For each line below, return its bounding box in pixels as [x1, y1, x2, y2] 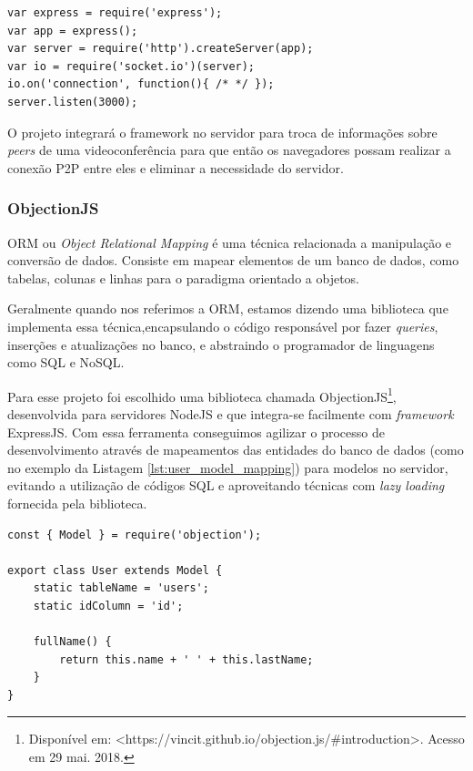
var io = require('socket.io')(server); [7, 59, 256, 73]
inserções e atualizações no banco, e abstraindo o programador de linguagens [7, 334, 435, 354]
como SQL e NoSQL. [7, 353, 125, 372]
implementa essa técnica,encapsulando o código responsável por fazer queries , [7, 316, 438, 335]
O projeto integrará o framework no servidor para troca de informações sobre [7, 122, 438, 141]
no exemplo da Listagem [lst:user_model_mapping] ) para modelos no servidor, [7, 457, 448, 477]
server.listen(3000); [7, 95, 138, 108]
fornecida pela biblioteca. [7, 493, 147, 512]
